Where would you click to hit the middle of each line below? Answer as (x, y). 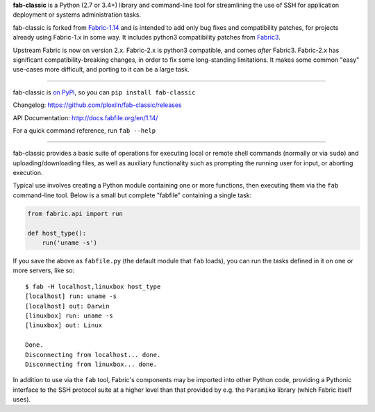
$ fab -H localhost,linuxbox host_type (93, 286)
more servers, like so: (44, 270)
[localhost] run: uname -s (71, 296)
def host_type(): (57, 233)
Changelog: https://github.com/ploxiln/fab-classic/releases (97, 105)
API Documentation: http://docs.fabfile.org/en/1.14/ (85, 117)
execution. (28, 173)
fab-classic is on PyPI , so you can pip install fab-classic (104, 92)
